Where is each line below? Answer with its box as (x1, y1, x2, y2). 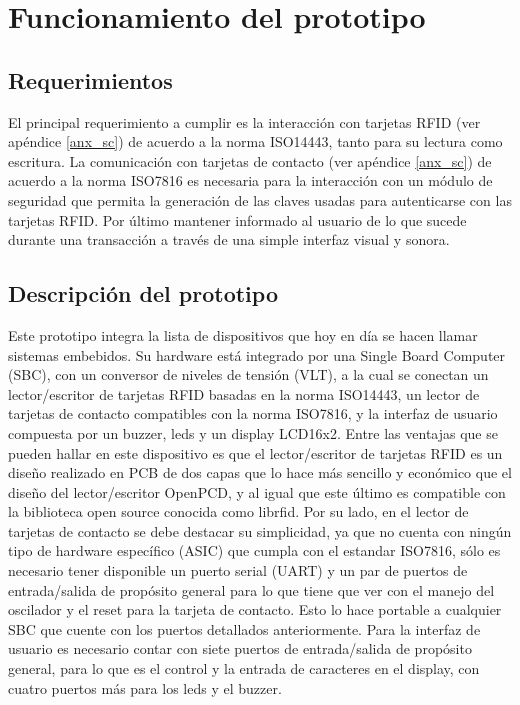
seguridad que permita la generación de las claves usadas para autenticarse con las (8, 189, 512, 210)
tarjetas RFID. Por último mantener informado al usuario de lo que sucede (8, 209, 467, 230)
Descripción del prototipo (8, 278, 278, 309)
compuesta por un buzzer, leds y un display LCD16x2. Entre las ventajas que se (8, 422, 498, 443)
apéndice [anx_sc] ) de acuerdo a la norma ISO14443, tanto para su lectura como (8, 131, 503, 152)
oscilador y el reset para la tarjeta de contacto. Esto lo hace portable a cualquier (8, 599, 502, 620)
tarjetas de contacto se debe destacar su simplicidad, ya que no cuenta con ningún (8, 520, 512, 541)
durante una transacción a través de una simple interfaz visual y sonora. (8, 229, 450, 250)
